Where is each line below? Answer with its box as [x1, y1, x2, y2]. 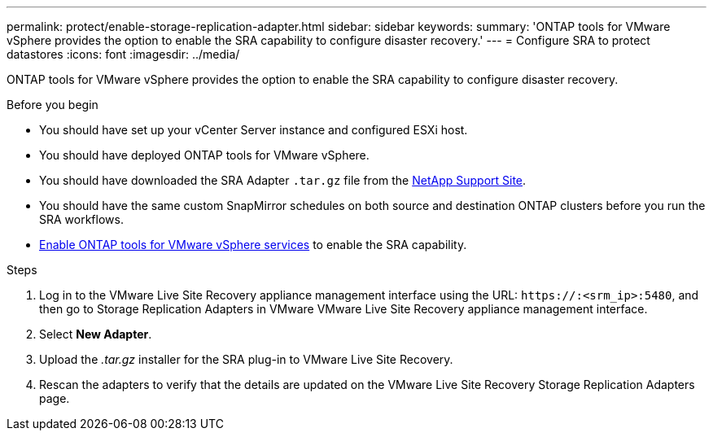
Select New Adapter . [39, 327, 152, 341]
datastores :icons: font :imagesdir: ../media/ [7, 47, 240, 61]
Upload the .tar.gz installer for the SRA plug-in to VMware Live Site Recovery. [39, 352, 453, 366]
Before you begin [7, 98, 98, 111]
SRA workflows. [39, 212, 124, 226]
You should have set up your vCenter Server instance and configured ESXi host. [39, 123, 468, 137]
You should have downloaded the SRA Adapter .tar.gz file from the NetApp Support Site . [39, 173, 527, 187]
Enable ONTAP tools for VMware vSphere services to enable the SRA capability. [39, 238, 467, 251]
